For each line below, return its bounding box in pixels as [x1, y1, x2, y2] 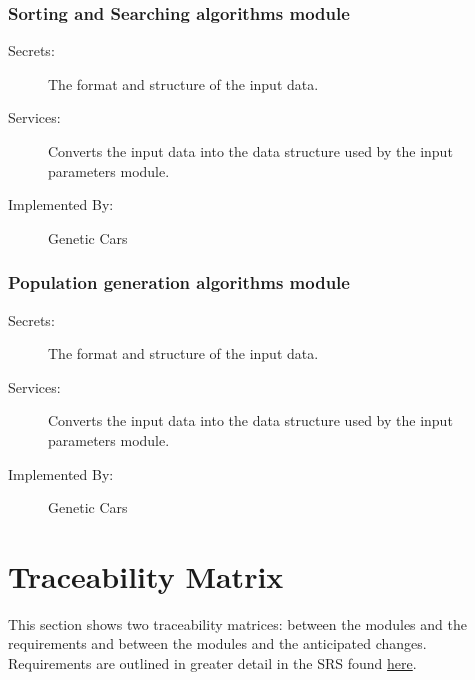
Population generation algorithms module [8, 270, 350, 295]
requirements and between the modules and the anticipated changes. [8, 633, 427, 654]
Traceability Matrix [8, 555, 284, 596]
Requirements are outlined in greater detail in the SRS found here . [8, 653, 417, 674]
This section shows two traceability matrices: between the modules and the [8, 613, 467, 634]
